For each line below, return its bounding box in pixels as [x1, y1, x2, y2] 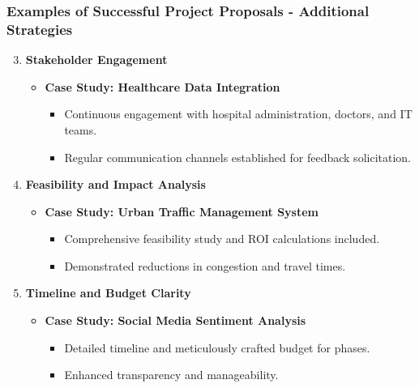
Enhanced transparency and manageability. [64, 366, 279, 383]
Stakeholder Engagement [25, 51, 168, 68]
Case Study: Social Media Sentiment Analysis [45, 312, 306, 329]
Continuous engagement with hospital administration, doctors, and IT [64, 105, 413, 122]
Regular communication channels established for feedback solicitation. [64, 148, 411, 165]
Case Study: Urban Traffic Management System [45, 203, 319, 220]
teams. [64, 121, 97, 138]
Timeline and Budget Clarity [25, 284, 191, 301]
